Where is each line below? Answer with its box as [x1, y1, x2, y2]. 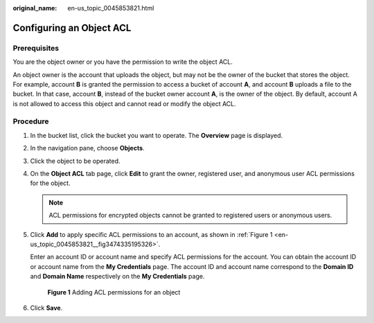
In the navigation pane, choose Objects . [30, 144, 145, 152]
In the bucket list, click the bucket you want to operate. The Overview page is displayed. [30, 131, 283, 139]
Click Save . [30, 304, 63, 312]
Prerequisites [12, 43, 59, 53]
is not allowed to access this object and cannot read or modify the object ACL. [12, 99, 237, 107]
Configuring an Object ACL [12, 21, 132, 34]
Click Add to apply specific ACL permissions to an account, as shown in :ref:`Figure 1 [30, 230, 273, 238]
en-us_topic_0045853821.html [67, 4, 154, 12]
